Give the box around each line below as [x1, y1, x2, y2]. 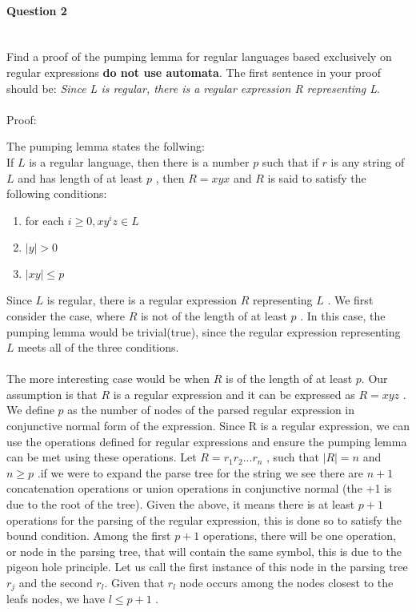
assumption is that [6, 385, 98, 402]
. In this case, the [300, 307, 386, 324]
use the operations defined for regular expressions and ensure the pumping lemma [6, 433, 407, 449]
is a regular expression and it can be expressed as [113, 385, 355, 402]
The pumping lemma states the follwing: [6, 138, 205, 155]
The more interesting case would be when [6, 370, 210, 387]
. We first [327, 292, 374, 308]
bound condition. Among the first [6, 527, 171, 544]
